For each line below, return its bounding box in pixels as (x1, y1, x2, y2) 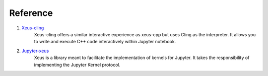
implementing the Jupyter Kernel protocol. (34, 62, 121, 68)
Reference (9, 7, 53, 18)
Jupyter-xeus (21, 48, 49, 54)
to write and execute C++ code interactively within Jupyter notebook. (34, 39, 176, 45)
